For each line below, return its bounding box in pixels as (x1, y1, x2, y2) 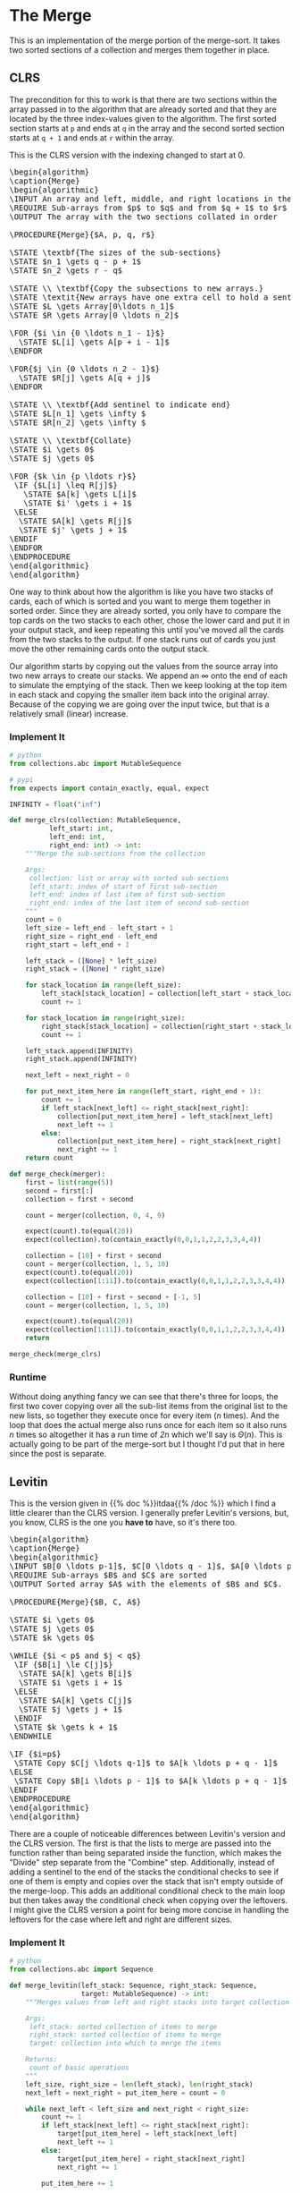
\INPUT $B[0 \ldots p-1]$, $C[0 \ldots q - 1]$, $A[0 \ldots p (9, 1561, 292, 1571)
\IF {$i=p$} (9, 1749, 62, 1759)
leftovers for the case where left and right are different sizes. (9, 1914, 233, 1925)
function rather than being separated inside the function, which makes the (9, 1848, 282, 1858)
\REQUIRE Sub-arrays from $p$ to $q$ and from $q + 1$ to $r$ (9, 202, 287, 213)
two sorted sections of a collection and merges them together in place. (9, 44, 271, 55)
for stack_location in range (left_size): (25, 981, 181, 990)
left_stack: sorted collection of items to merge (29, 2022, 218, 2031)
